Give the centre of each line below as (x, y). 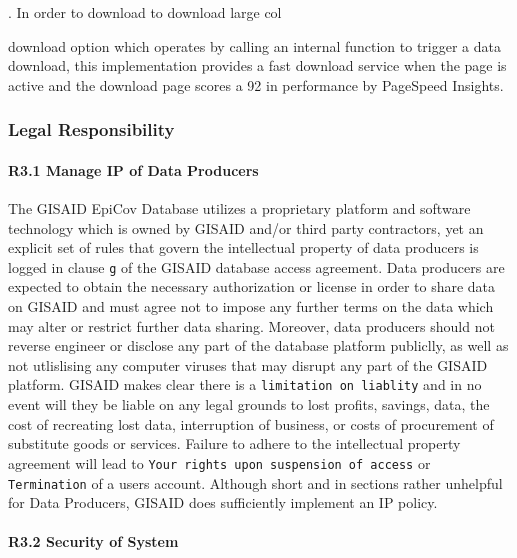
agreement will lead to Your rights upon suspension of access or (219, 462)
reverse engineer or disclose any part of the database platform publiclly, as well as (258, 345)
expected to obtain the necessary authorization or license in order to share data (252, 286)
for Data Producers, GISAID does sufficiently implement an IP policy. (223, 502)
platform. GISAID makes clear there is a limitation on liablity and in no (245, 384)
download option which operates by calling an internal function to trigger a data (255, 45)
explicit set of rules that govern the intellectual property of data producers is (243, 247)
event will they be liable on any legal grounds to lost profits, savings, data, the (249, 404)
